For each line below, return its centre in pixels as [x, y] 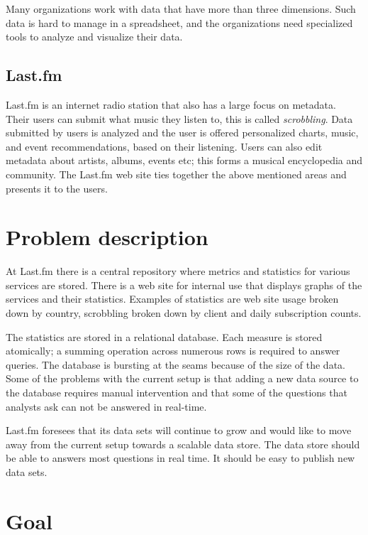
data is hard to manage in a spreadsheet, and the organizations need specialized [179, 22]
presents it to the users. [57, 188]
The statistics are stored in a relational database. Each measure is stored [164, 336]
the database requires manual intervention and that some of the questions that [177, 393]
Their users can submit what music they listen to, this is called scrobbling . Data [179, 118]
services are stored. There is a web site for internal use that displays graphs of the [184, 285]
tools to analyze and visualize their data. [94, 37]
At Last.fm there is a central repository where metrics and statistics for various [178, 271]
